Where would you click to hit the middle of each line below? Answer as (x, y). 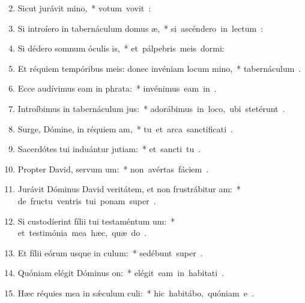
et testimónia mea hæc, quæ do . (82, 233)
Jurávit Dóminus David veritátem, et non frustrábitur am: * (129, 189)
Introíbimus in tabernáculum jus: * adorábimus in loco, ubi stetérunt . (151, 108)
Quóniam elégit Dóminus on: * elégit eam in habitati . (121, 273)
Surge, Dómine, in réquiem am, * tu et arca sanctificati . (125, 128)
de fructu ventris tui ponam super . (87, 200)
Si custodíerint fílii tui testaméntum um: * (96, 221)
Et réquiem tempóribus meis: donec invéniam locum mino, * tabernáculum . (159, 68)
